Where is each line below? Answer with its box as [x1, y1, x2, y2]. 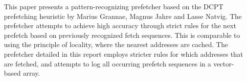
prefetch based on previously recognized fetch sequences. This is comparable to [4, 30, 240, 40]
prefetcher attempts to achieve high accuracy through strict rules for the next [4, 20, 236, 31]
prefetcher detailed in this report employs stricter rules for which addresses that [4, 49, 243, 59]
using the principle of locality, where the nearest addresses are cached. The [4, 39, 228, 49]
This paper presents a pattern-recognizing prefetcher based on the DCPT [4, 1, 224, 11]
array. [22, 68, 40, 78]
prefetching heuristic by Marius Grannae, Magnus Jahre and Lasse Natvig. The [4, 11, 242, 21]
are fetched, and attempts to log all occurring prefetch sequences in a [4, 58, 211, 68]
